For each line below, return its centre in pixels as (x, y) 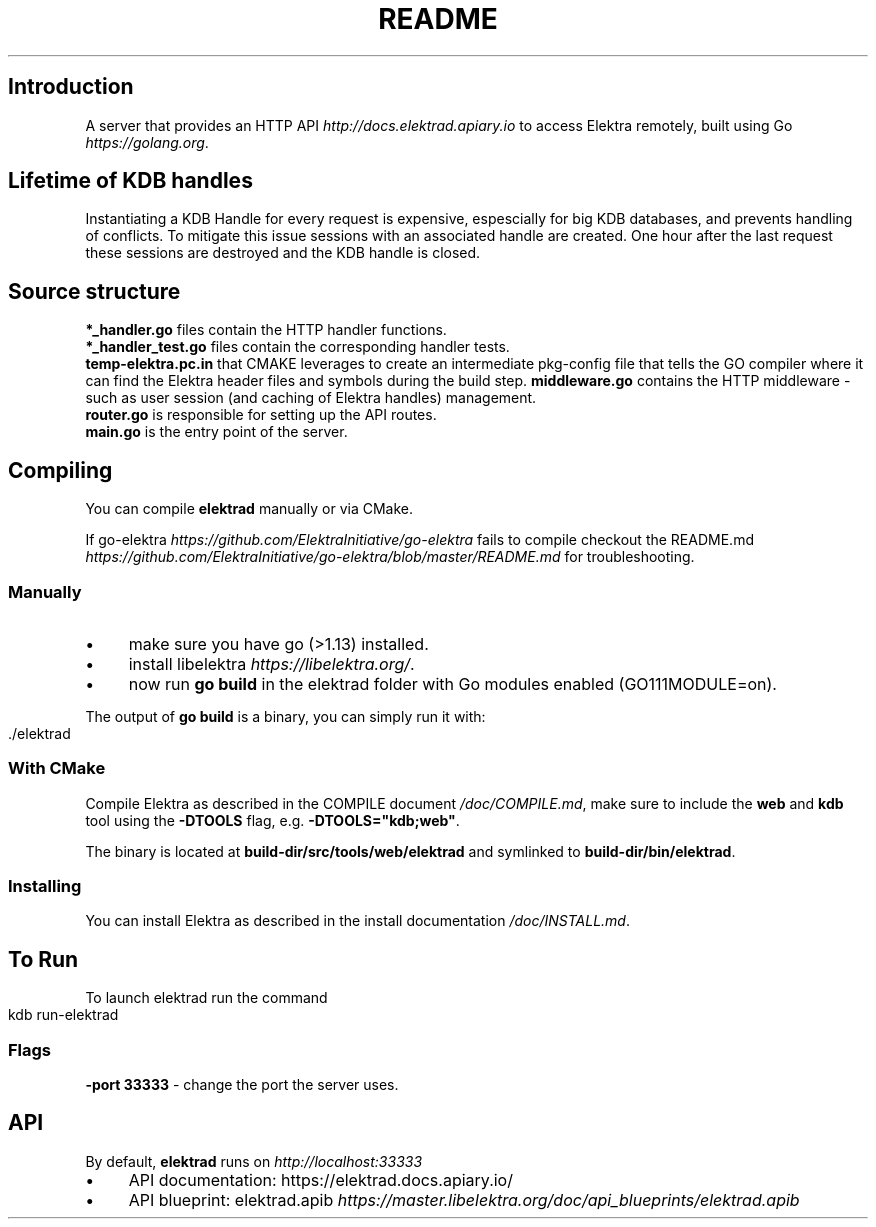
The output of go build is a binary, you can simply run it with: (285, 716)
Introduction (71, 87)
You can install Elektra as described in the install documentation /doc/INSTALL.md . (357, 921)
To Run (43, 959)
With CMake (57, 768)
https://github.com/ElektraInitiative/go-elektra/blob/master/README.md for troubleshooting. (390, 557)
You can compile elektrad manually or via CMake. (249, 509)
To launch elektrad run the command (206, 998)
